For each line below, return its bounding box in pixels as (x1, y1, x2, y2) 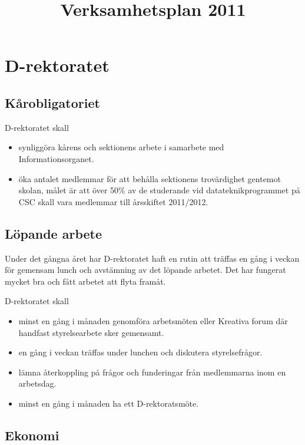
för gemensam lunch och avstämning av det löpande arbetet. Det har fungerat (5, 263, 286, 276)
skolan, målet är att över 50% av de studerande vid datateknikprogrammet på (18, 184, 300, 196)
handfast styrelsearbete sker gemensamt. (18, 326, 164, 338)
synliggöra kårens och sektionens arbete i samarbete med (18, 141, 224, 153)
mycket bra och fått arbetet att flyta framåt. (5, 275, 166, 287)
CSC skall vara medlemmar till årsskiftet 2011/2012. (18, 195, 208, 207)
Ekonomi (5, 426, 59, 444)
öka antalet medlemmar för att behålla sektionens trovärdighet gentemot (18, 172, 281, 184)
